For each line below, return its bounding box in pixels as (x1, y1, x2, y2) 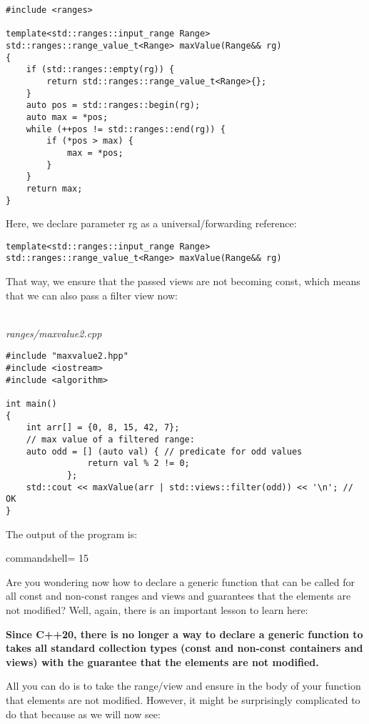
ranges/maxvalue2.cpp (6, 325, 102, 340)
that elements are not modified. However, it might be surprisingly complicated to (6, 692, 360, 707)
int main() (6, 399, 57, 410)
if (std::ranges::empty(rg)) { (26, 64, 175, 75)
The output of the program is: (6, 526, 138, 541)
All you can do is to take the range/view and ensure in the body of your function (6, 678, 361, 693)
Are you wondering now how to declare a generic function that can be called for (6, 574, 355, 589)
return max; (26, 183, 83, 194)
